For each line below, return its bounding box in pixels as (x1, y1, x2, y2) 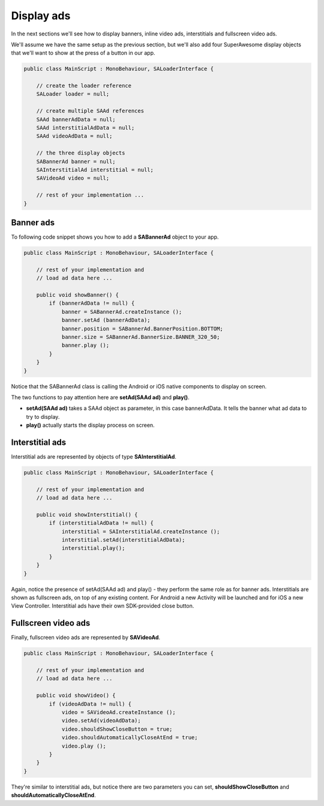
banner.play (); (61, 342, 110, 349)
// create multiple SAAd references (36, 108, 144, 114)
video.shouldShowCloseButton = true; (61, 725, 173, 733)
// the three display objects (36, 150, 125, 156)
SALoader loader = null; (36, 91, 110, 97)
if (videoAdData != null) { (49, 700, 132, 707)
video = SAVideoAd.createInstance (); (61, 709, 176, 716)
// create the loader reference (36, 82, 132, 90)
